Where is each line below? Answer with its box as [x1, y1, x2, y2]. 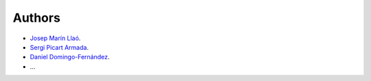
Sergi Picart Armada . [30, 43, 89, 51]
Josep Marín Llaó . [30, 34, 81, 42]
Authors [12, 10, 61, 25]
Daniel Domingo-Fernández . [30, 53, 110, 61]
